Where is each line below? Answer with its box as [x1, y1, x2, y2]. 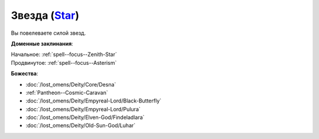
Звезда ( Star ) [11, 9, 80, 22]
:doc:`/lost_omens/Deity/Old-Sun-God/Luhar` [25, 122, 136, 129]
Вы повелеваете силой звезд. [11, 29, 86, 37]
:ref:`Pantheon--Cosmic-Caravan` [25, 89, 109, 96]
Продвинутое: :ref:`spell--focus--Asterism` [11, 59, 117, 66]
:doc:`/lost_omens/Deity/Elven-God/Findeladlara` [25, 114, 145, 121]
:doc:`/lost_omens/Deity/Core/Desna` [25, 81, 116, 88]
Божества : [11, 70, 38, 77]
